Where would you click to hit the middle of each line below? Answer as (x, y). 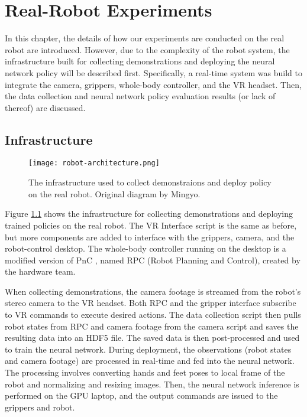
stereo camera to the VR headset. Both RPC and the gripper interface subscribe (151, 303)
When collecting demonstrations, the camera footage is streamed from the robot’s (153, 291)
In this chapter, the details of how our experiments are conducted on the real (145, 38)
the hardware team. (40, 271)
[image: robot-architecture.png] (94, 163)
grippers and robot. (40, 407)
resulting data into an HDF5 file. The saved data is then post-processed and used (152, 338)
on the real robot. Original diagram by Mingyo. (114, 193)
